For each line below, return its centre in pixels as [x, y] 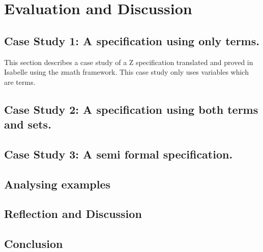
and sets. [28, 124]
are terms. [20, 82]
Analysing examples [57, 184]
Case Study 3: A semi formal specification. [119, 154]
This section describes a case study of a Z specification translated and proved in [129, 62]
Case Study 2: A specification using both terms [131, 109]
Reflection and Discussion [73, 214]
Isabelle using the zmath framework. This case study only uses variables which [126, 72]
